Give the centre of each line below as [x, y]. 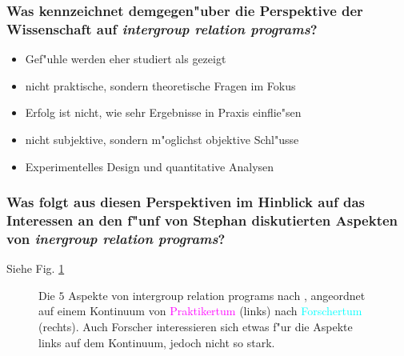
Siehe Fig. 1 [36, 268]
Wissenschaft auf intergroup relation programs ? [162, 28]
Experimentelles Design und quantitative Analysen [150, 166]
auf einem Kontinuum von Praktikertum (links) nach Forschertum [200, 311]
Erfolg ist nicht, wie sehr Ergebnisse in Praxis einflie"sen [163, 112]
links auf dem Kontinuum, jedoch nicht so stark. [157, 342]
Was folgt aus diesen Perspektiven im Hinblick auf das [186, 202]
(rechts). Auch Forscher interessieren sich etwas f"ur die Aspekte [196, 326]
